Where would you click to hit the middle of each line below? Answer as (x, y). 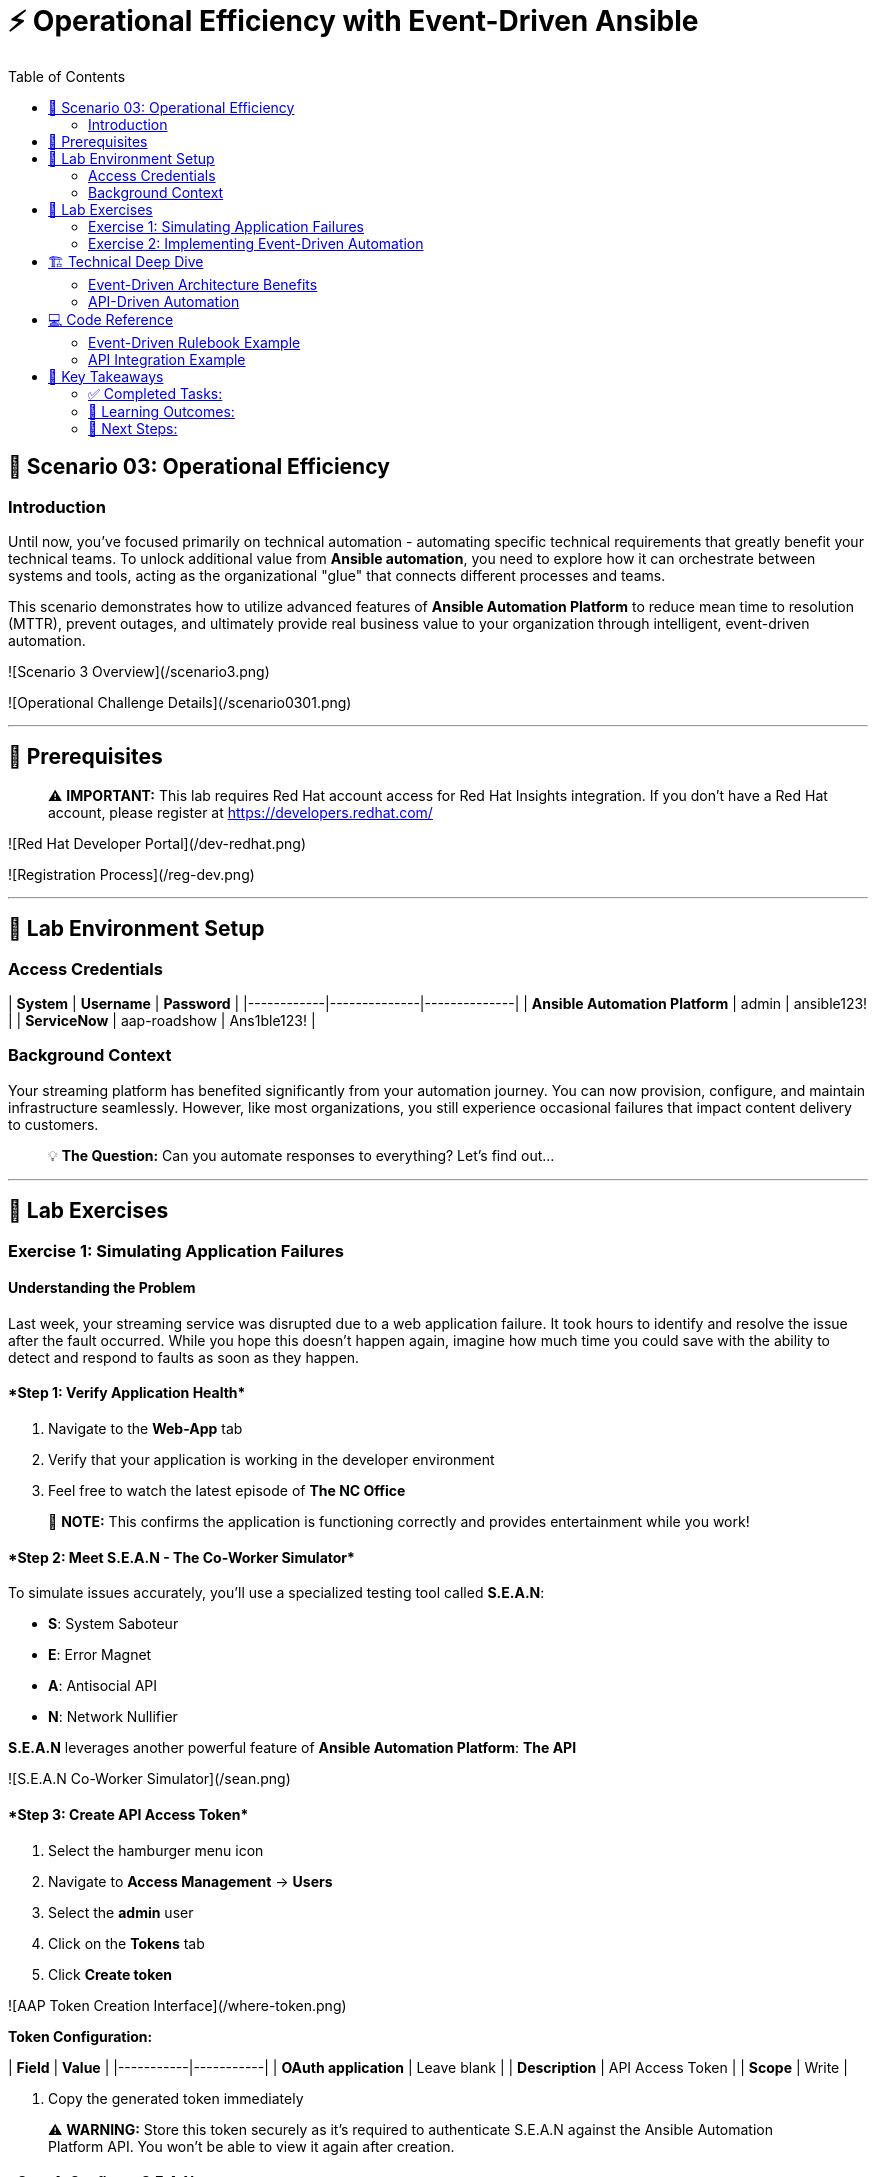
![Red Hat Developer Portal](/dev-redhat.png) (157, 843)
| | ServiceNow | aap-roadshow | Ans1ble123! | (162, 1021)
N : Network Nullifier (113, 1717)
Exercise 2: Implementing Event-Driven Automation (256, 243)
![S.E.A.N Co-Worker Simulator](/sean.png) (149, 1779)
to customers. (53, 1124)
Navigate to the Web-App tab (145, 1429)
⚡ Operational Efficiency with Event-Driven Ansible (353, 21)
